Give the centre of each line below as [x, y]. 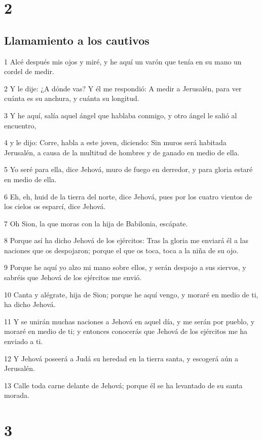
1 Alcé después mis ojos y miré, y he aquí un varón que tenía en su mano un [123, 61]
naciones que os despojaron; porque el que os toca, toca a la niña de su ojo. [121, 250]
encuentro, [20, 125]
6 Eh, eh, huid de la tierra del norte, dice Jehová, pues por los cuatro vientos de [128, 196]
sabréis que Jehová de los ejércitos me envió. [73, 277]
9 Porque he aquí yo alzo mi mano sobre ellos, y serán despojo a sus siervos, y [125, 267]
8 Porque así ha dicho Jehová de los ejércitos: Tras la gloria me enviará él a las [126, 240]
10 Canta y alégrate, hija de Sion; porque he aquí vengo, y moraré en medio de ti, [131, 294]
